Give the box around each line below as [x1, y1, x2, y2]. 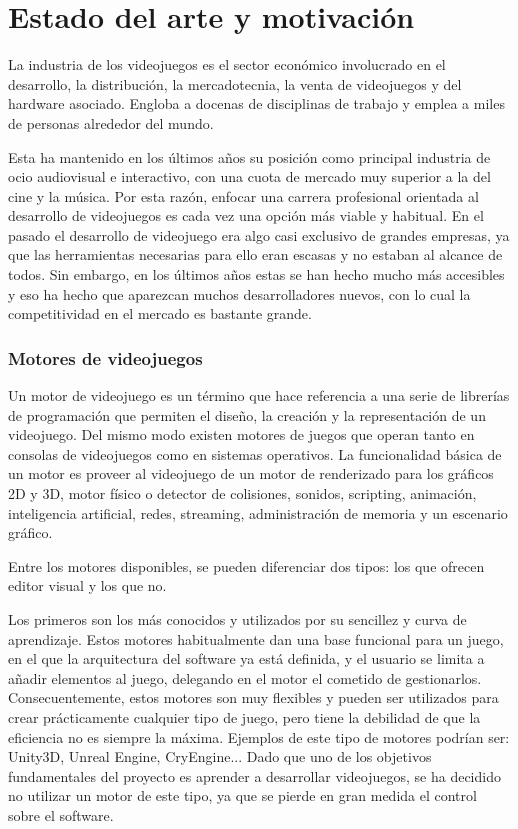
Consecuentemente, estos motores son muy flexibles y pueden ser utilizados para [8, 687, 499, 708]
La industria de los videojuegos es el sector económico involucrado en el [8, 54, 446, 75]
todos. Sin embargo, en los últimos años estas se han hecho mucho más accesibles [8, 264, 505, 285]
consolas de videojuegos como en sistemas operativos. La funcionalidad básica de [8, 443, 502, 464]
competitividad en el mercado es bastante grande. [8, 303, 312, 324]
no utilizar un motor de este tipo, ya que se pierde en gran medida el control [8, 785, 477, 806]
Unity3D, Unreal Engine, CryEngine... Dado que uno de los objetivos [8, 746, 432, 767]
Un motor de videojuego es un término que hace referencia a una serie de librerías [8, 385, 510, 406]
